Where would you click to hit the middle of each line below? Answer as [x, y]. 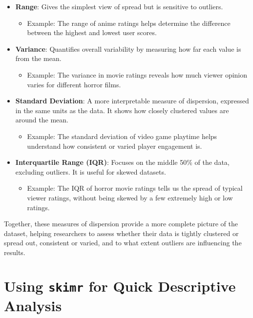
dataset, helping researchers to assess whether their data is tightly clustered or [121, 233]
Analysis [33, 305]
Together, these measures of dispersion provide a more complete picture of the [121, 224]
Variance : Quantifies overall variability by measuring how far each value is [128, 49]
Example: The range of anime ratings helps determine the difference [129, 23]
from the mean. [38, 58]
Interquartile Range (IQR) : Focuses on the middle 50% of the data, [122, 162]
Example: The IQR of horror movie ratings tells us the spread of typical [135, 188]
